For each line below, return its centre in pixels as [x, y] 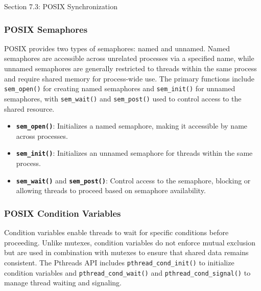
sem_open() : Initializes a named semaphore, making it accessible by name [132, 126]
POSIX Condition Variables [63, 213]
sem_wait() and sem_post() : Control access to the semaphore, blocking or [133, 180]
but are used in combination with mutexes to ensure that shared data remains [126, 252]
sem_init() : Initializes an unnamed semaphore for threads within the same [134, 153]
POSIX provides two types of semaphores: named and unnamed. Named [117, 48]
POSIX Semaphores [46, 29]
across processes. [42, 136]
